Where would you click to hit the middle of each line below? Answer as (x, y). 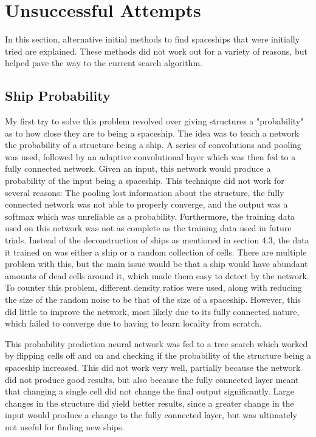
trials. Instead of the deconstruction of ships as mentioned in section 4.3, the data (157, 240)
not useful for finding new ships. (65, 426)
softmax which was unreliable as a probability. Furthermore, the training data (150, 216)
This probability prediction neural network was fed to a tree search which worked (156, 343)
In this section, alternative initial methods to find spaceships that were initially (153, 39)
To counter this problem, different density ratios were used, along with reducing (153, 287)
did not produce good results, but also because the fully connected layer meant (152, 379)
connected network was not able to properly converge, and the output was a (146, 204)
